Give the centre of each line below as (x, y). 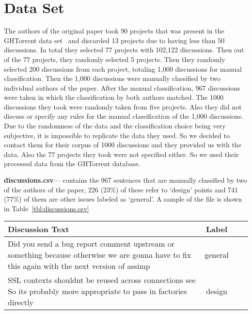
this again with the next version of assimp (79, 266)
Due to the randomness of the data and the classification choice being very (115, 126)
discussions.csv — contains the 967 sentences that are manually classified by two (126, 180)
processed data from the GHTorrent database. (72, 164)
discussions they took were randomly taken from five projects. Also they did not (123, 106)
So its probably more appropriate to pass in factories (97, 291)
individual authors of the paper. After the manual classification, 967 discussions (122, 87)
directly (21, 302)
